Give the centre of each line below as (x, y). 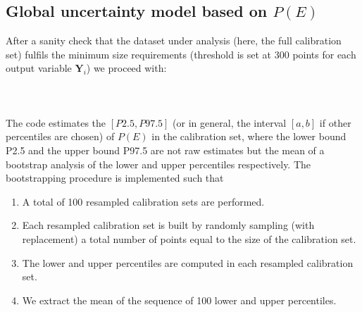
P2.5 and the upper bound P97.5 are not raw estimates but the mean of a (165, 150)
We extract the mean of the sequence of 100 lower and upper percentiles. (179, 300)
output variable (39, 68)
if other (335, 122)
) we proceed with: (126, 68)
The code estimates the (56, 122)
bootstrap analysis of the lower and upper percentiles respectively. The (158, 164)
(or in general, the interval (230, 122)
